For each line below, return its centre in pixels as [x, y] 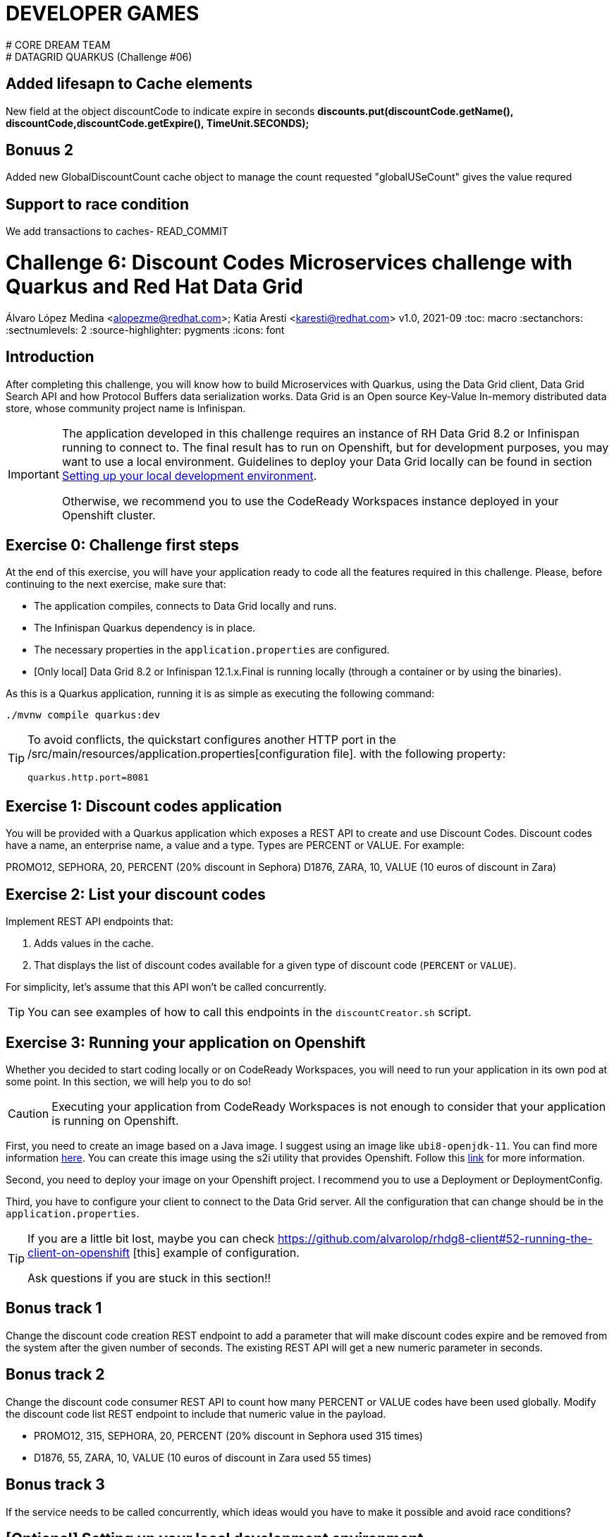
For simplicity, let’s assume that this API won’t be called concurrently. [166, 987]
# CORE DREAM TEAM [58, 44]
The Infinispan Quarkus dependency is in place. [145, 628]
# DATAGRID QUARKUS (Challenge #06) [99, 56]
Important [33, 474]
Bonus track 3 [55, 1485]
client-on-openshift [79, 1253]
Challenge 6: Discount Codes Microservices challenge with [289, 263]
